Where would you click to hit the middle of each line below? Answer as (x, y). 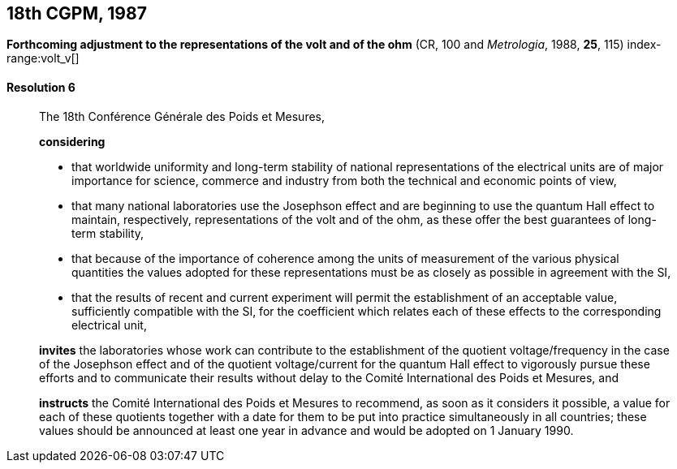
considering (72, 141)
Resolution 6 (41, 88)
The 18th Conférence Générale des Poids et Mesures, (182, 116)
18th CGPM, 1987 (77, 13)
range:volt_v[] (43, 58)
